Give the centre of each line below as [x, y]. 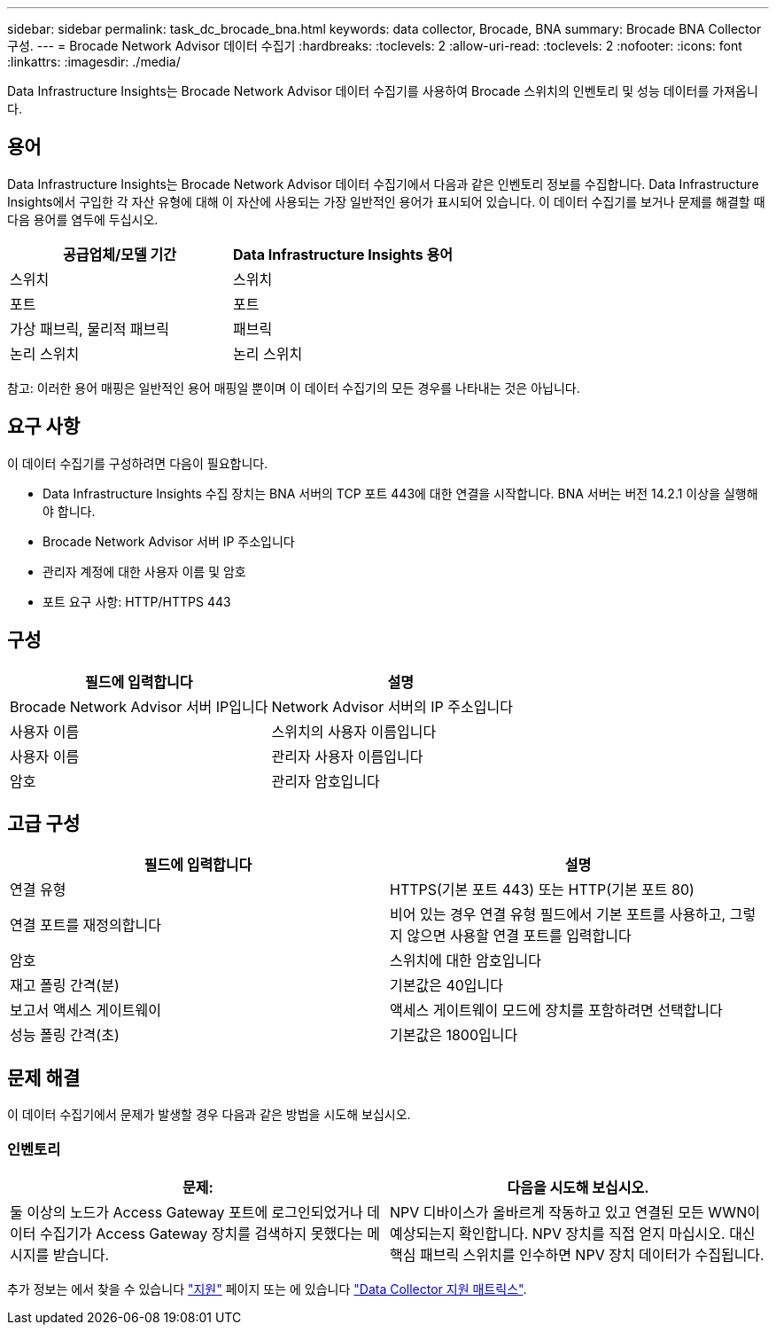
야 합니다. [69, 511]
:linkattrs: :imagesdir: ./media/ [94, 62]
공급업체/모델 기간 [120, 254]
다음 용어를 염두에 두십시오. [83, 219]
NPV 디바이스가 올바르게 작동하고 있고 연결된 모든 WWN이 [575, 1212]
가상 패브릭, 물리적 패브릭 [90, 329]
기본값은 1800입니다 [454, 1035]
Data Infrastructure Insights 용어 [343, 254]
